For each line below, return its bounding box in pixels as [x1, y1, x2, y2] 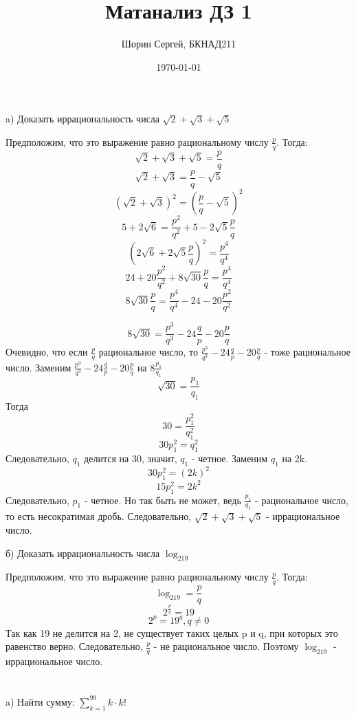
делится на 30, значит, [84, 451, 177, 466]
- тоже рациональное [264, 345, 351, 359]
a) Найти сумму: [5, 694, 75, 708]
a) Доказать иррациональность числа [5, 111, 160, 126]
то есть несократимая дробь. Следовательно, [5, 509, 192, 523]
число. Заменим [5, 360, 71, 374]
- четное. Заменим [191, 451, 268, 466]
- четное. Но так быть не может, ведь [84, 492, 241, 507]
